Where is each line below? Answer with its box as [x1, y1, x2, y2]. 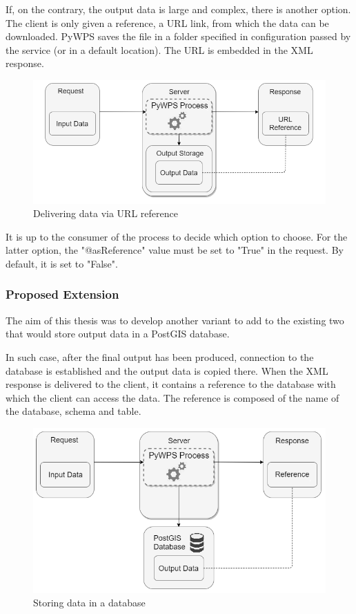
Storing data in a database [33, 595, 146, 610]
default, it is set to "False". [6, 256, 118, 270]
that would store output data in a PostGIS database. [6, 326, 230, 341]
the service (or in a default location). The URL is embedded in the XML [6, 42, 313, 57]
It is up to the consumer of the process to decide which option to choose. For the [6, 229, 348, 243]
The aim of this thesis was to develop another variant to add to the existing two [6, 313, 344, 327]
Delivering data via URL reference [33, 206, 178, 221]
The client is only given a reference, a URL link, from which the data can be [6, 15, 329, 30]
